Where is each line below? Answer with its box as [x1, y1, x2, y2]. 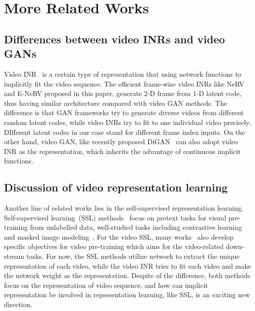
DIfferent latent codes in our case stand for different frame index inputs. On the [4, 126, 245, 137]
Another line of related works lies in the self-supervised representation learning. [4, 203, 244, 213]
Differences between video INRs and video [4, 31, 225, 46]
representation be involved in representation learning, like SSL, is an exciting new [4, 289, 250, 300]
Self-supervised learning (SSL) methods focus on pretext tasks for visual [4, 212, 226, 222]
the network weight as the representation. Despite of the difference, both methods [4, 270, 251, 280]
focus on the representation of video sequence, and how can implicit [4, 280, 208, 290]
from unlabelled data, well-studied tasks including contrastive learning [30, 222, 242, 232]
